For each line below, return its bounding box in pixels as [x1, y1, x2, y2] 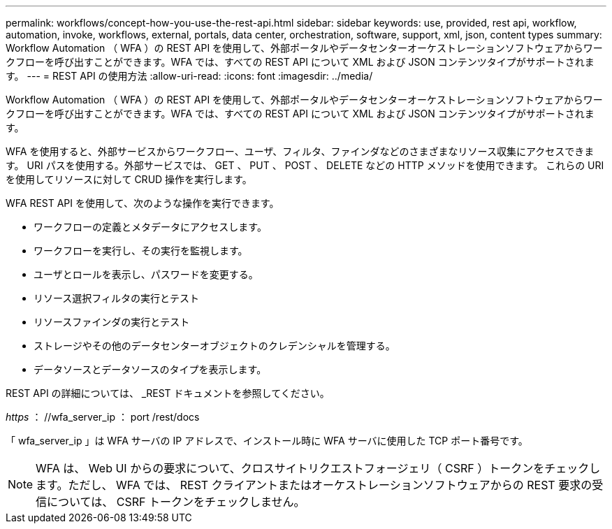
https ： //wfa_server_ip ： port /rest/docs [6, 411, 200, 423]
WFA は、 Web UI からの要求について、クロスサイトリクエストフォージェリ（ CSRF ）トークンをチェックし [36, 461, 601, 475]
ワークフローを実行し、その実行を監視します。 [34, 245, 248, 256]
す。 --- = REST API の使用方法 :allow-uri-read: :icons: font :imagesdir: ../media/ [6, 70, 373, 82]
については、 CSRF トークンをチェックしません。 [47, 495, 305, 509]
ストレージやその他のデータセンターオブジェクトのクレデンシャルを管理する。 [34, 340, 395, 352]
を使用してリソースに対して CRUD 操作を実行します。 [6, 173, 252, 185]
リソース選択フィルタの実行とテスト [34, 292, 200, 304]
